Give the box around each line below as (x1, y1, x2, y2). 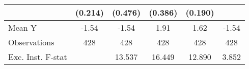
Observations (8, 36, 54, 48)
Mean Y (8, 22, 37, 33)
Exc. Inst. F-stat (8, 51, 67, 62)
